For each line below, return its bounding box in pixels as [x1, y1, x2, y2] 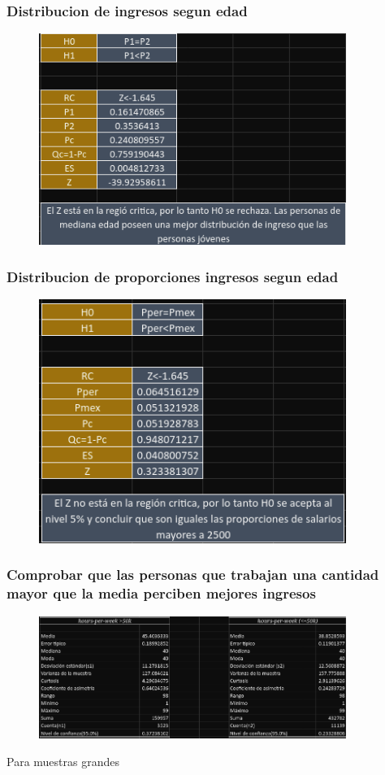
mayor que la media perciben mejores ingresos [6, 583, 316, 603]
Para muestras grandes [6, 752, 119, 769]
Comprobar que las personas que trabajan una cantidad [6, 564, 379, 585]
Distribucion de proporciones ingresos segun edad [6, 266, 339, 286]
